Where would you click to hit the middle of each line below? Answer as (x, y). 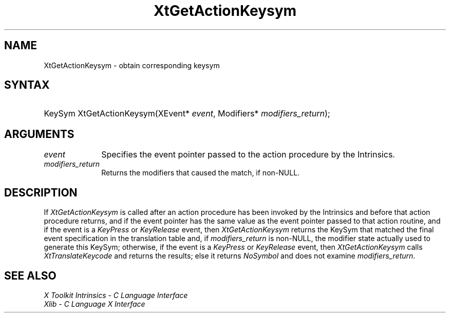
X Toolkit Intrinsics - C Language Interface (116, 295)
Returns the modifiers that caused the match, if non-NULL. (201, 173)
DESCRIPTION (41, 192)
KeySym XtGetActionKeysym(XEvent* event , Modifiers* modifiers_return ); (187, 114)
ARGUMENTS (39, 134)
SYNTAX (27, 85)
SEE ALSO (30, 275)
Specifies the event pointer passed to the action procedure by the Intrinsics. (248, 155)
